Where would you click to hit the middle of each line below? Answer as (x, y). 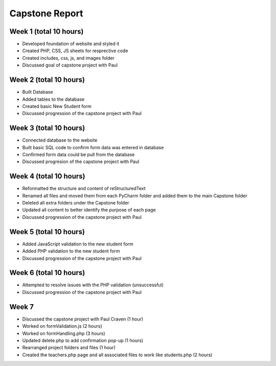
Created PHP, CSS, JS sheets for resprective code (75, 51)
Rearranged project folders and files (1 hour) (69, 348)
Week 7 (22, 307)
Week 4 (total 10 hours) (47, 176)
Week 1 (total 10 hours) (47, 31)
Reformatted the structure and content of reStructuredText (84, 189)
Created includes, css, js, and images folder (68, 58)
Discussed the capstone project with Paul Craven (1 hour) (83, 319)
